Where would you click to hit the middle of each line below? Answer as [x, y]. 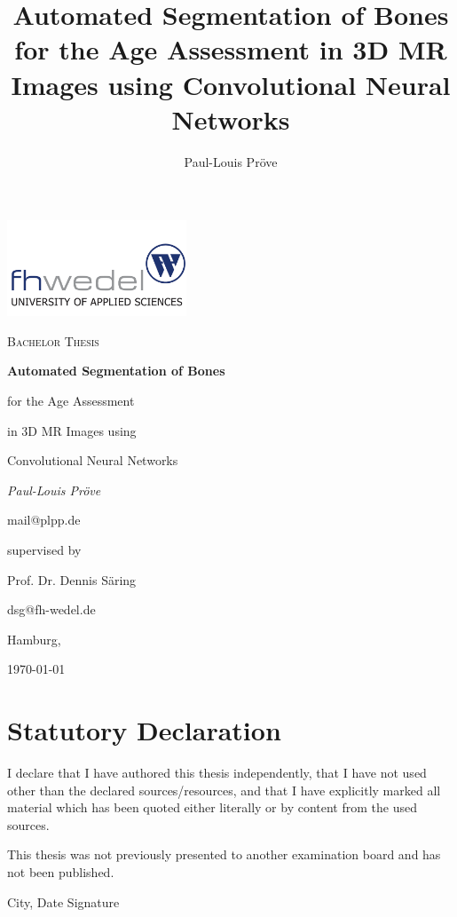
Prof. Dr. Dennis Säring [72, 579]
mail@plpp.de [44, 520]
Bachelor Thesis [53, 340]
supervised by [44, 549]
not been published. [61, 872]
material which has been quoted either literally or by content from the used [212, 807]
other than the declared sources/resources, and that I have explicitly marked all [224, 790]
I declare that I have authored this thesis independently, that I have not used [217, 773]
